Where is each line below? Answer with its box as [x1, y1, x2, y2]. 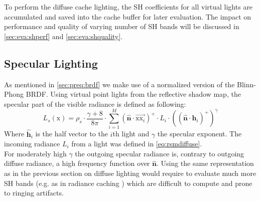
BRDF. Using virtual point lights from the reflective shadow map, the [26, 89, 241, 99]
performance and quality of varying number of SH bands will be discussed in [4, 21, 239, 32]
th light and [112, 128, 150, 139]
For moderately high [4, 148, 67, 158]
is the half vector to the [35, 128, 108, 139]
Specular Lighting [4, 55, 98, 71]
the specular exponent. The [157, 128, 242, 139]
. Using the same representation [156, 158, 254, 168]
